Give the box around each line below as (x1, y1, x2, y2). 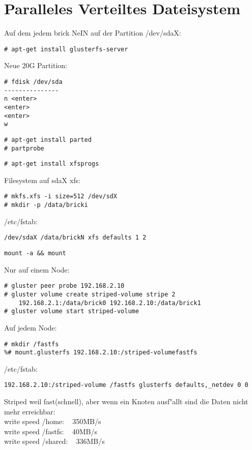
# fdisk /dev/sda (4, 78, 63, 85)
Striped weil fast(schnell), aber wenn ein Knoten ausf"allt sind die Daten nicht (4, 396, 248, 407)
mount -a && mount (4, 250, 66, 257)
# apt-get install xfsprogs (4, 160, 99, 168)
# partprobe (4, 144, 44, 152)
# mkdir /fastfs (4, 340, 59, 348)
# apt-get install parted (4, 136, 92, 143)
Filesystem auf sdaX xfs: (4, 174, 80, 185)
